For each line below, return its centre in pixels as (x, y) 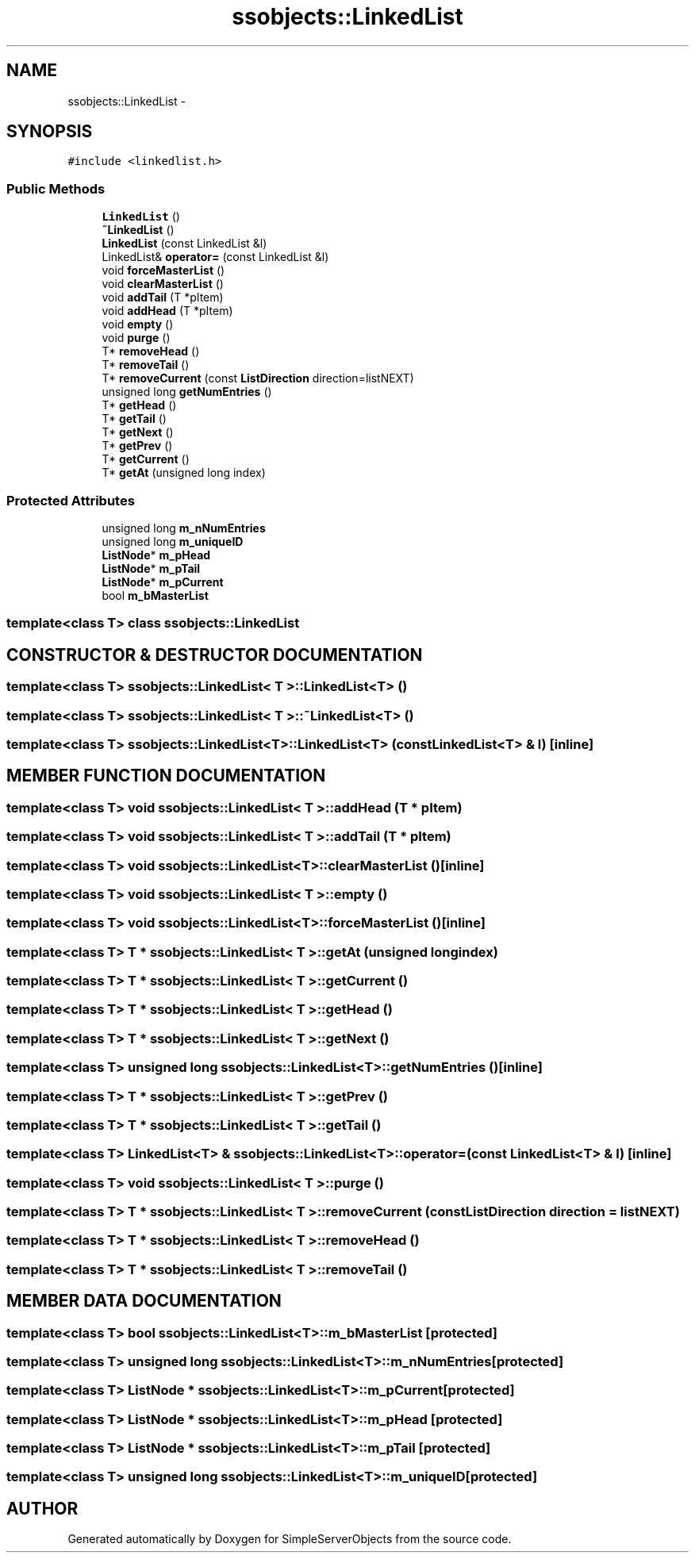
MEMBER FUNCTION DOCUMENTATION (166, 776)
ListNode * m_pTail (151, 568)
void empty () (138, 324)
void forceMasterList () (163, 271)
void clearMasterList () (163, 284)
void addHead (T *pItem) (167, 311)
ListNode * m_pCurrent (163, 582)
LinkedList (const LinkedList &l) (184, 244)
